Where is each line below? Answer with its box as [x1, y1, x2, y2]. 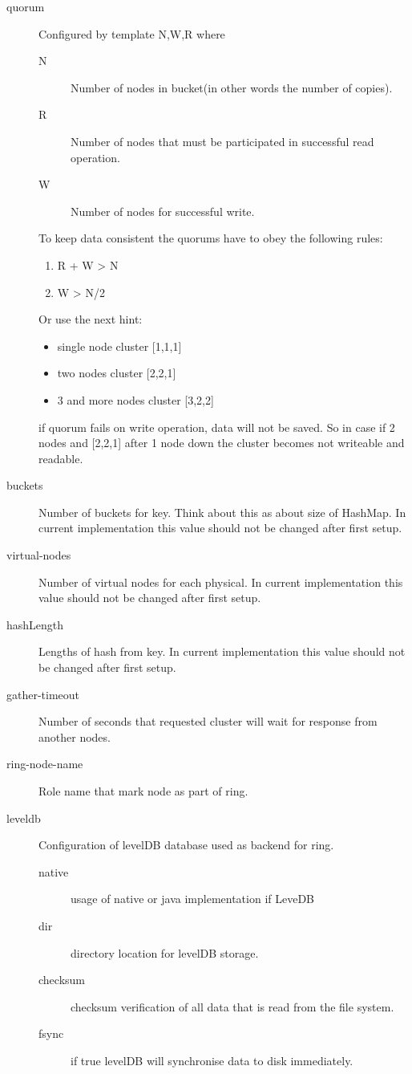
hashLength [6, 616, 64, 633]
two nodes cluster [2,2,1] [57, 364, 176, 381]
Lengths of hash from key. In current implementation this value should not [38, 643, 406, 660]
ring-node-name [6, 755, 83, 772]
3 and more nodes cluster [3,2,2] [57, 391, 214, 408]
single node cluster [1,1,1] [57, 337, 182, 354]
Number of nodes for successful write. [71, 202, 255, 219]
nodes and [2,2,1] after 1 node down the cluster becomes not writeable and [38, 434, 405, 451]
